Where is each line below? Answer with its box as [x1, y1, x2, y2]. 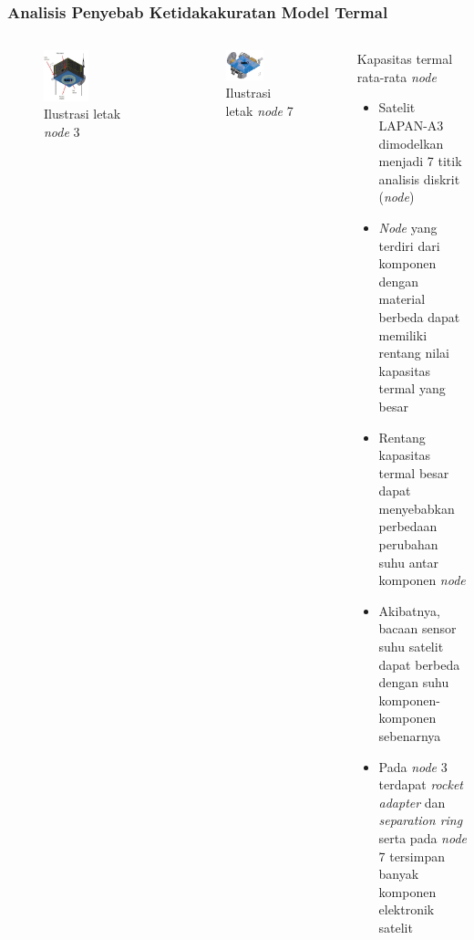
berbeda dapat [378, 307, 460, 326]
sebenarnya [378, 726, 441, 745]
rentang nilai [378, 343, 449, 362]
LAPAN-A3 [378, 116, 444, 134]
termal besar [378, 463, 449, 482]
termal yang [378, 379, 446, 398]
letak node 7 [225, 101, 294, 120]
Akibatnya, [378, 601, 440, 620]
